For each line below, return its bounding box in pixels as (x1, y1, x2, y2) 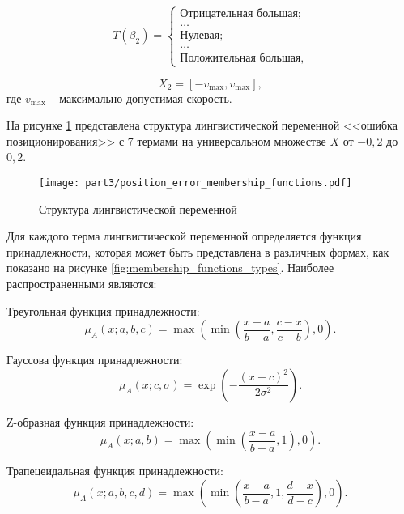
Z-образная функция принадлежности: (6, 413, 194, 430)
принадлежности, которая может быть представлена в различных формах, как (6, 243, 389, 260)
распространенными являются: (6, 275, 157, 292)
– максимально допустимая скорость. (49, 89, 232, 106)
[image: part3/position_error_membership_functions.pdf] (39, 177, 352, 189)
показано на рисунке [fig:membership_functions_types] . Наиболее (6, 259, 334, 276)
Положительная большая (180, 53, 301, 65)
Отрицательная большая (180, 8, 298, 20)
